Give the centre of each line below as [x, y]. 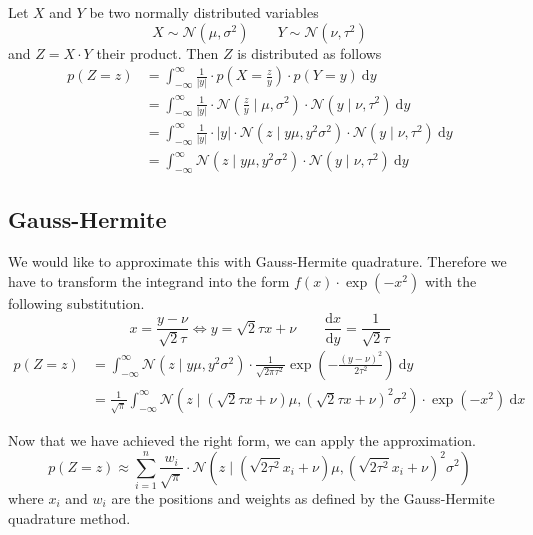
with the [450, 280]
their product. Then [157, 52]
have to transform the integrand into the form [149, 280]
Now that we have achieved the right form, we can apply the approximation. [242, 439]
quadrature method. [69, 517]
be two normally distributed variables [204, 12]
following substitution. [76, 302]
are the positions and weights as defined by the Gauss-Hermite [303, 497]
